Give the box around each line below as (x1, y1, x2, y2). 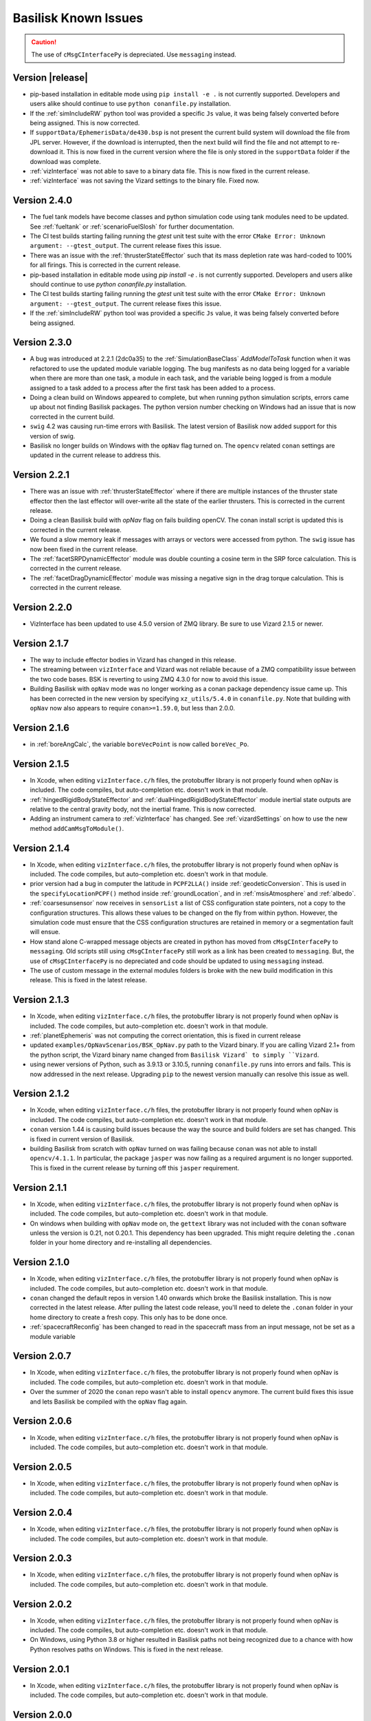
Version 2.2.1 (12, 469, 70, 481)
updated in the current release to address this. (30, 451, 161, 459)
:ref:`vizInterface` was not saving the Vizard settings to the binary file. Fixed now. (30, 176, 260, 185)
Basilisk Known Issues (12, 10, 144, 25)
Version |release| (12, 72, 89, 83)
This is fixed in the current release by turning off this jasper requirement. (30, 1163, 240, 1172)
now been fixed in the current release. (30, 545, 138, 553)
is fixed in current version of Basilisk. (30, 1134, 135, 1143)
